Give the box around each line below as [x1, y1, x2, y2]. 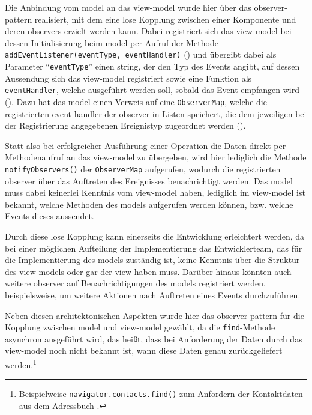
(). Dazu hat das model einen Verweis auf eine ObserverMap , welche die [5, 95, 267, 108]
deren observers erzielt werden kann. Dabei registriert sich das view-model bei [5, 25, 292, 37]
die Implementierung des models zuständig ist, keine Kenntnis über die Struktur [5, 253, 300, 266]
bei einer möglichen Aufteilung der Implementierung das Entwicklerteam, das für [5, 241, 302, 254]
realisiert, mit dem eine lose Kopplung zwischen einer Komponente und [34, 13, 296, 25]
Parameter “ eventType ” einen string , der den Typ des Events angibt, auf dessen [5, 60, 300, 73]
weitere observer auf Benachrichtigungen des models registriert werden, [5, 277, 266, 289]
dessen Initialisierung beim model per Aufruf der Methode [5, 36, 218, 49]
